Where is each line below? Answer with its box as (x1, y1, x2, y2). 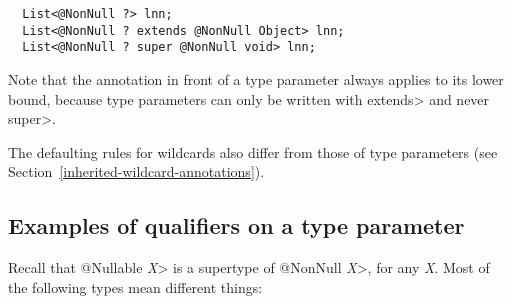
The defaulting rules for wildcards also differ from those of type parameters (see (8, 141, 498, 162)
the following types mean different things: (8, 276, 263, 297)
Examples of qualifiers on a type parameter (8, 210, 465, 241)
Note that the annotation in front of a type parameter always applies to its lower (8, 68, 504, 89)
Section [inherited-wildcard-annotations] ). (8, 161, 265, 182)
